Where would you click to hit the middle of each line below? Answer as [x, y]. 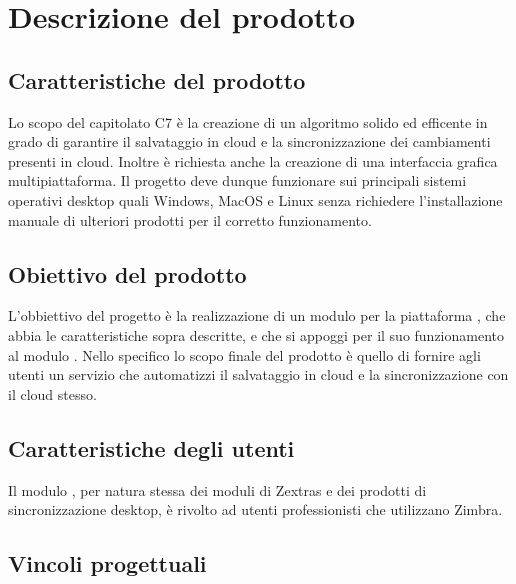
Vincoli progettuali [107, 563]
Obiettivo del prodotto [127, 273]
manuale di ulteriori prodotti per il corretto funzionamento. [190, 219]
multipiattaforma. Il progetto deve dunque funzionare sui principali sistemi [237, 180]
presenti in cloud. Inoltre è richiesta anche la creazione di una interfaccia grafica [253, 160]
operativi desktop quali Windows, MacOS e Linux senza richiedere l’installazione [255, 199]
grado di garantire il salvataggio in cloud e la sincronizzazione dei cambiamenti [249, 141]
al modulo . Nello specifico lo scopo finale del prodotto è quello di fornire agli [244, 354]
